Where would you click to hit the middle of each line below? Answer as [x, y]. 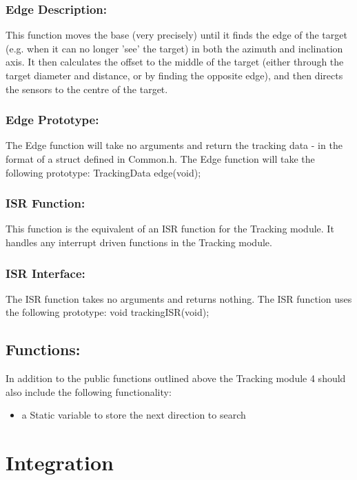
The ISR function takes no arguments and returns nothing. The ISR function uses [179, 298]
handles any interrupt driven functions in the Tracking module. [139, 242]
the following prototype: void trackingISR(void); [108, 312]
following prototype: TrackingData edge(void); [103, 172]
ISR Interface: [45, 273]
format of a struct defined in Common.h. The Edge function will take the [160, 159]
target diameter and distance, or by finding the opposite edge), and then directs [174, 75]
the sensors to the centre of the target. [87, 89]
